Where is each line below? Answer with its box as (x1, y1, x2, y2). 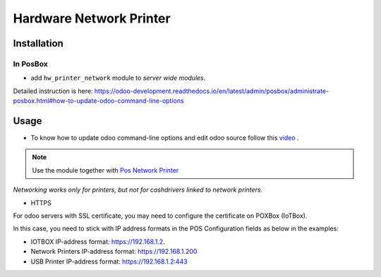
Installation (13, 37, 64, 49)
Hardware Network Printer (13, 11, 171, 26)
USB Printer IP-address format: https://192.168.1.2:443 (30, 257, 188, 266)
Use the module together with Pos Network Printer (32, 166, 179, 174)
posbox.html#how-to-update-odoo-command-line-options (13, 97, 184, 105)
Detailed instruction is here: (13, 87, 93, 95)
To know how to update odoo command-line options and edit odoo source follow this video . (30, 134, 299, 142)
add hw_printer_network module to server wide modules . (30, 74, 206, 82)
